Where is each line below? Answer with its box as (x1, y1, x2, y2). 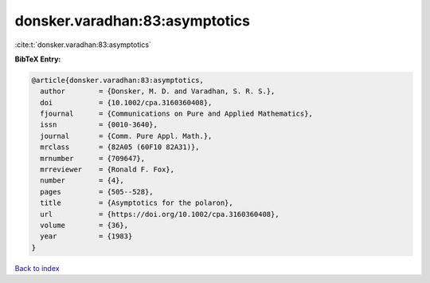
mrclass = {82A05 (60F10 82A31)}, (40, 143, 200, 151)
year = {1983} (40, 232, 133, 241)
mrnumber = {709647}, (40, 154, 146, 163)
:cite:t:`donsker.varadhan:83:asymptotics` (14, 40, 151, 49)
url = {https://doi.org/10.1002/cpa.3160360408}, (40, 210, 279, 218)
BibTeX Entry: (14, 54, 61, 64)
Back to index (14, 263, 60, 273)
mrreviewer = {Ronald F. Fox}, (40, 165, 175, 175)
